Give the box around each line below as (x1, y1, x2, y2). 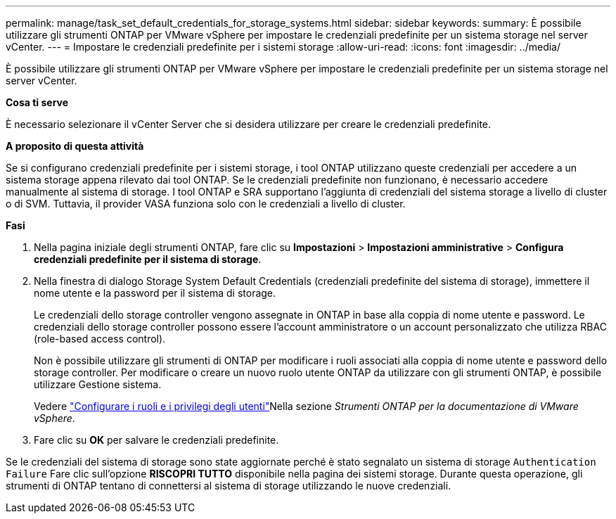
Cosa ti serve (6, 96, 69, 108)
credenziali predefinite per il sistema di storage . (34, 253, 262, 265)
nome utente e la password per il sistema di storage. (34, 287, 276, 299)
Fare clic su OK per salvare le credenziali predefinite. (34, 434, 279, 446)
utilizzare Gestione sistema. (34, 378, 162, 390)
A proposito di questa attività (6, 140, 144, 152)
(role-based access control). (34, 333, 166, 345)
